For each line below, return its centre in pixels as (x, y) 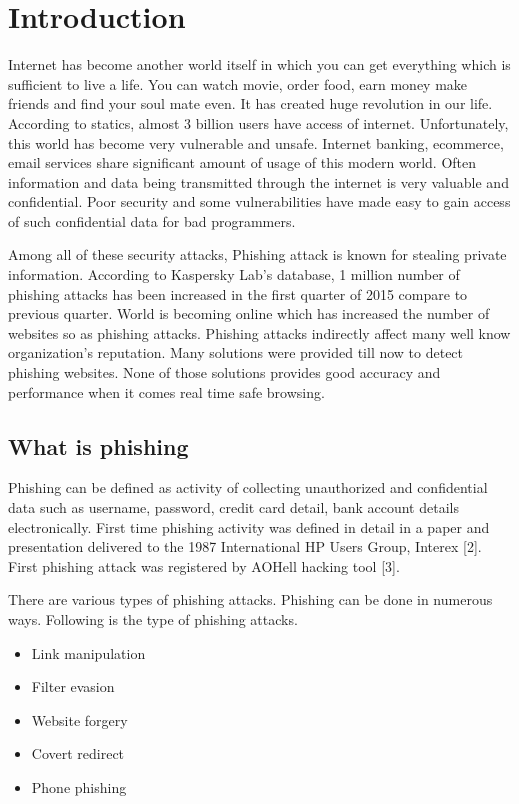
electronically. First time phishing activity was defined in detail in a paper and (249, 526)
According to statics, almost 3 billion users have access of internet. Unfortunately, (258, 122)
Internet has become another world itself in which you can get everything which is (259, 64)
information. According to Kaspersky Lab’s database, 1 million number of (234, 274)
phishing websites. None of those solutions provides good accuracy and (224, 372)
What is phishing (98, 445)
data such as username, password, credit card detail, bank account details (233, 507)
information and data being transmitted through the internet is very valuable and (258, 181)
